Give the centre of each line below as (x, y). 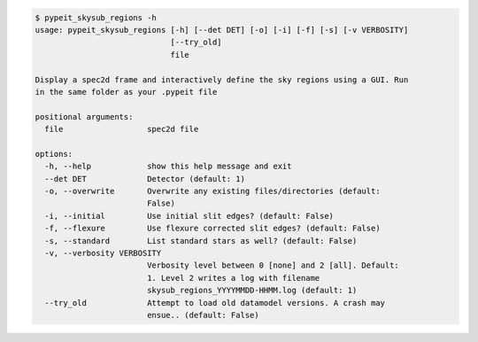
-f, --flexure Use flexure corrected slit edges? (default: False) (212, 229)
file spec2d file (122, 129)
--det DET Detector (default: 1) (145, 179)
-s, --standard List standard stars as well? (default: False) (201, 241)
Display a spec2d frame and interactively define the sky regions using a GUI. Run (222, 79)
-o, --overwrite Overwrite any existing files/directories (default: (212, 191)
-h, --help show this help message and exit (168, 167)
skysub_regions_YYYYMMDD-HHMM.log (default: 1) (252, 291)
